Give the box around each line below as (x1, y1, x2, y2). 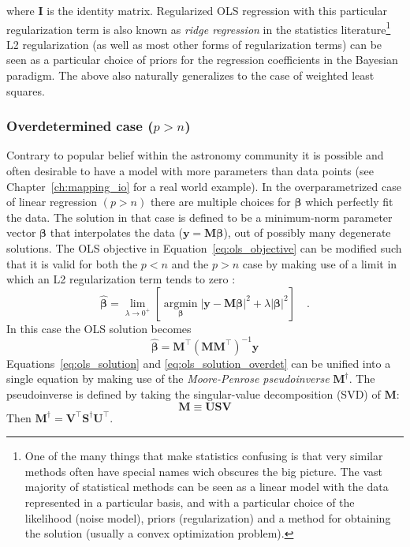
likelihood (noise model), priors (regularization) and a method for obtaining (24, 509, 391, 526)
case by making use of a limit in (242, 255, 397, 272)
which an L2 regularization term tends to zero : (6, 271, 236, 287)
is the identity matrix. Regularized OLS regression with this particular (47, 2, 388, 18)
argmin (163, 298, 198, 309)
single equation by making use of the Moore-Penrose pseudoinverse (6, 370, 330, 387)
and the (171, 255, 209, 272)
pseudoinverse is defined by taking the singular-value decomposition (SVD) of (6, 386, 381, 403)
